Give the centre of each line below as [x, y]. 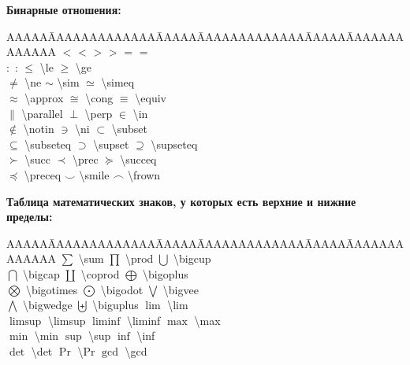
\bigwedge [47, 305]
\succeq [138, 159]
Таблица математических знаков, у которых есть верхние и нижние [181, 201]
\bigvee [181, 289]
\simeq [118, 82]
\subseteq [48, 144]
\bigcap [41, 273]
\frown [144, 174]
